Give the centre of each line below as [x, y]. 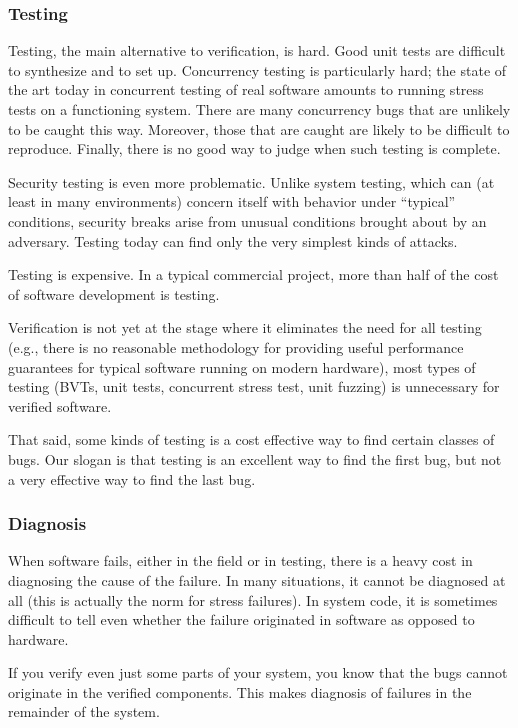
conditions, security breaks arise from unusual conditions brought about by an [247, 220]
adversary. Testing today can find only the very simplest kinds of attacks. [233, 240]
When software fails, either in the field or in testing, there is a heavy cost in [240, 560]
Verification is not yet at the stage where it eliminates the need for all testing [245, 327]
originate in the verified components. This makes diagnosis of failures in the [240, 691]
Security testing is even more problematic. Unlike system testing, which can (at [251, 181]
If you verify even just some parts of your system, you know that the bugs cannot [258, 672]
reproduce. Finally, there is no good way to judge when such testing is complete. [254, 148]
